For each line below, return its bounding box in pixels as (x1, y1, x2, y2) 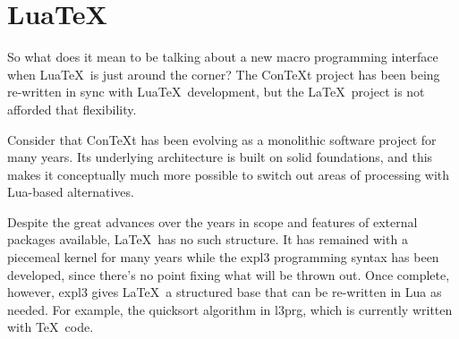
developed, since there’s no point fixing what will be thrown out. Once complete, (7, 265, 450, 284)
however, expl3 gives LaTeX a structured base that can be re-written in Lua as (7, 283, 442, 301)
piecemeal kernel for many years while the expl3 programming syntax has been (7, 248, 439, 267)
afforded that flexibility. (7, 99, 137, 118)
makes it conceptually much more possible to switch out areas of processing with (7, 165, 450, 183)
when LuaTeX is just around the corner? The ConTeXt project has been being (7, 64, 440, 83)
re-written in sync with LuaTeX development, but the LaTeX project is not (7, 82, 425, 101)
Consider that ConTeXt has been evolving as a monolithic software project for (7, 130, 437, 148)
